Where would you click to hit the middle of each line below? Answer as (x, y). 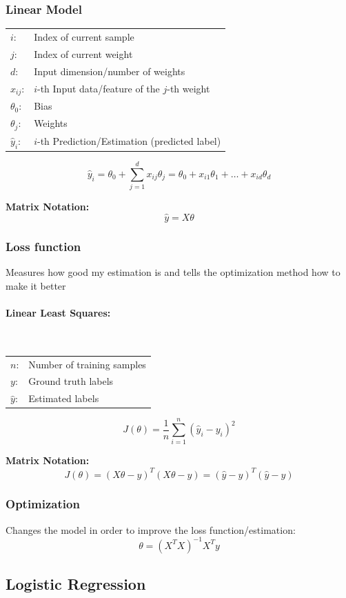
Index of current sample (84, 36)
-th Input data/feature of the (98, 88)
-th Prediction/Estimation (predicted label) (129, 141)
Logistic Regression (76, 584)
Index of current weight (83, 53)
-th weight (189, 88)
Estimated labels (64, 398)
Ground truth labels (71, 381)
